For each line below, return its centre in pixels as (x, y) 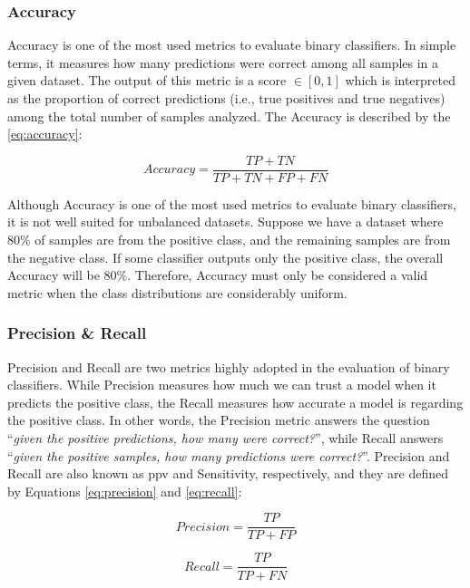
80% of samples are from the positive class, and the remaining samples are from (229, 240)
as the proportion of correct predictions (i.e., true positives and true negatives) (226, 98)
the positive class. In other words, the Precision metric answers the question (219, 420)
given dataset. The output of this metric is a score (147, 80)
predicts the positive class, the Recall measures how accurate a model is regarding (235, 402)
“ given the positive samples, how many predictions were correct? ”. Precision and (229, 455)
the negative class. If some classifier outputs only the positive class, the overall (225, 257)
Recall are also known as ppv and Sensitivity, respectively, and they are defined (228, 473)
